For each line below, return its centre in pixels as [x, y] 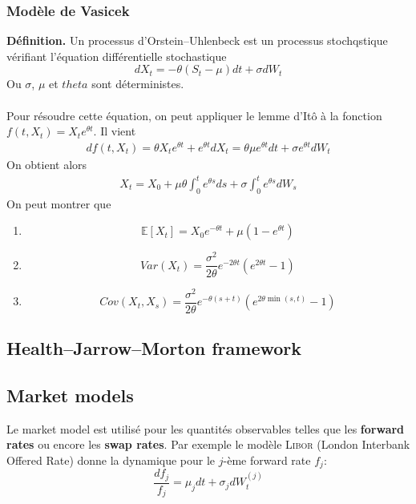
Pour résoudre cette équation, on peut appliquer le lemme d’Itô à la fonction [194, 115]
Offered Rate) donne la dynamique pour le [111, 460]
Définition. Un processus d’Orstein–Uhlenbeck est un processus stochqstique [197, 40]
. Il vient [115, 131]
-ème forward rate [267, 460]
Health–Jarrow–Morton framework [154, 348]
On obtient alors [47, 164]
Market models [70, 395]
